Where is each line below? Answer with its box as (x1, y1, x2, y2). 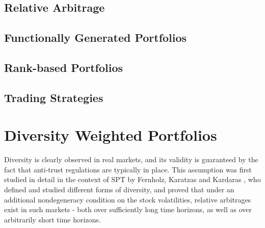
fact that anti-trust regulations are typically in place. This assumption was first (4, 164, 252, 174)
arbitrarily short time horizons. (4, 214, 101, 224)
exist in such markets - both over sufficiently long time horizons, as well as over (4, 204, 252, 215)
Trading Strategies (4, 89, 103, 105)
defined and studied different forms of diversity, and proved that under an (4, 184, 234, 195)
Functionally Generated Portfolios (4, 30, 187, 45)
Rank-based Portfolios (4, 59, 123, 75)
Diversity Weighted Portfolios (4, 124, 217, 145)
